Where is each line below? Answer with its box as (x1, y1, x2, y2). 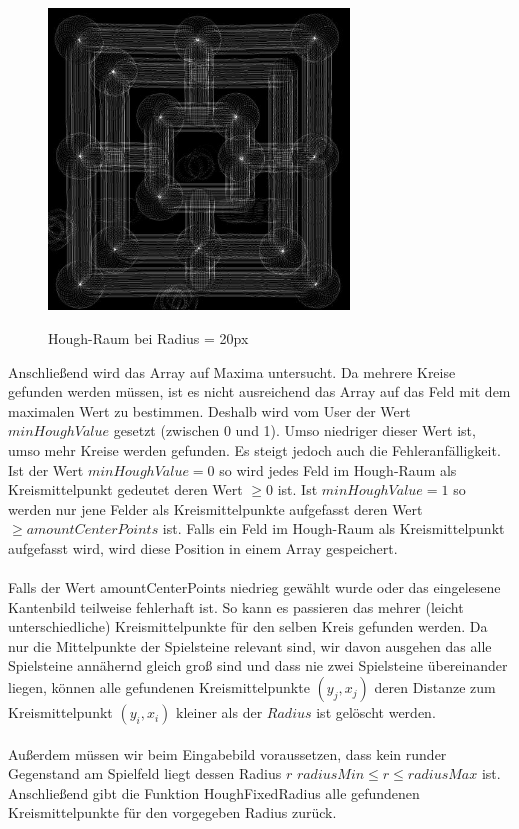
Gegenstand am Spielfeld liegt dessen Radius (8, 763, 282, 784)
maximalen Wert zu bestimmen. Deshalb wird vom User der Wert (8, 400, 411, 421)
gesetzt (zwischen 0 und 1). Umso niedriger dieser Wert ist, (113, 420, 476, 441)
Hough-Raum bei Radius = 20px (48, 327, 249, 348)
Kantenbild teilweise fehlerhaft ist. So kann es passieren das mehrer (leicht (8, 596, 464, 617)
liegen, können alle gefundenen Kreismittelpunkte (8, 677, 310, 698)
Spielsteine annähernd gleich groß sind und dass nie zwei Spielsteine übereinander (8, 655, 508, 676)
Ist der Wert (8, 459, 84, 480)
